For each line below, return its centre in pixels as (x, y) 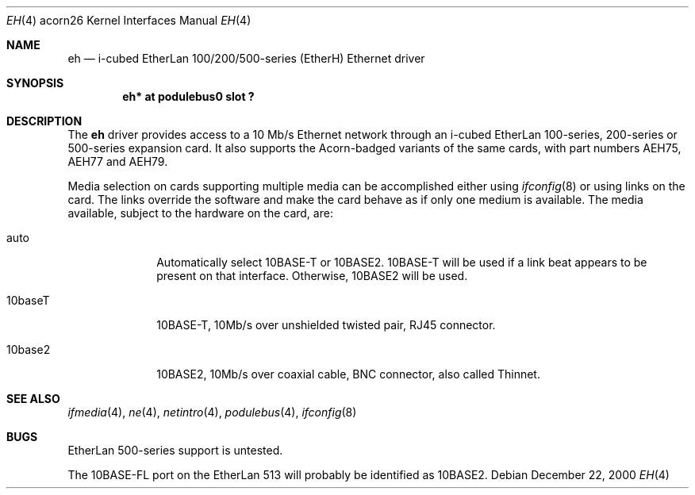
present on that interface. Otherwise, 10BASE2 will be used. (312, 276)
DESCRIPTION (44, 121)
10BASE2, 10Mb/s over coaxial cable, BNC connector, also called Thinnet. (348, 374)
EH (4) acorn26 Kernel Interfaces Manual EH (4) (129, 20)
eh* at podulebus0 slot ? (188, 96)
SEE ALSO (33, 399)
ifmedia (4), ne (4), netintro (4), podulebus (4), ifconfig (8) (212, 412)
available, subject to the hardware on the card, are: (200, 213)
